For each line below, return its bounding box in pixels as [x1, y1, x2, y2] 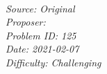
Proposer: [6, 15, 46, 29]
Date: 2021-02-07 [6, 41, 79, 56]
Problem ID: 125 [6, 28, 76, 42]
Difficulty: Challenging [6, 55, 101, 69]
